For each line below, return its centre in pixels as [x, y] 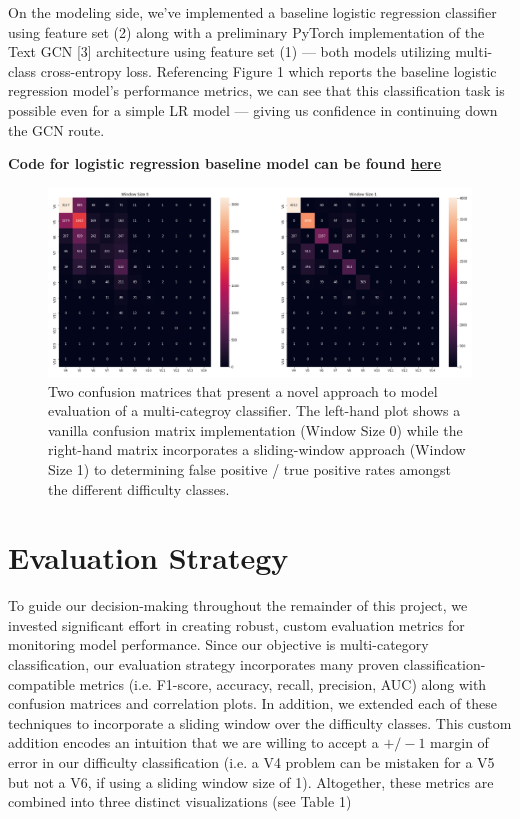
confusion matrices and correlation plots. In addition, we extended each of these [252, 703]
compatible [41, 683]
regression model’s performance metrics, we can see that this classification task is [256, 90]
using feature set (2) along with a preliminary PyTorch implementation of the [246, 31]
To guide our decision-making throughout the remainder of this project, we [238, 605]
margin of [459, 742]
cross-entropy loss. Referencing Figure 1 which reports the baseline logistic [268, 70]
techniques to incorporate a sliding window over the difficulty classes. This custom [260, 722]
